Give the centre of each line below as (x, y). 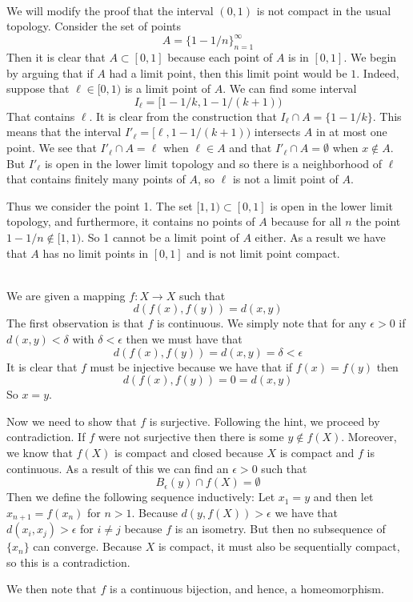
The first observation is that (75, 323)
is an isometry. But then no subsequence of (280, 529)
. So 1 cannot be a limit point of (160, 237)
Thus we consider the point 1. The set (100, 205)
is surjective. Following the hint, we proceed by (265, 421)
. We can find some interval (290, 88)
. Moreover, (369, 437)
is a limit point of (167, 88)
